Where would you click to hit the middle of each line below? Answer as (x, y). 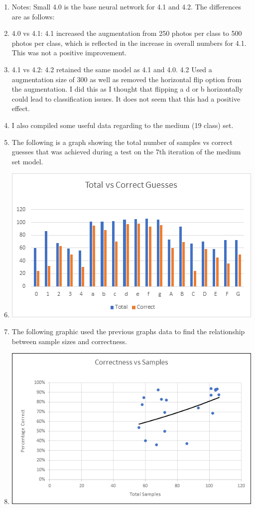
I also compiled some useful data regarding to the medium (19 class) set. (123, 125)
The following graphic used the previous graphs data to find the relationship (128, 331)
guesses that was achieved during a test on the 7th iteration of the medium (126, 152)
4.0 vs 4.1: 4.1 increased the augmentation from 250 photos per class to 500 (127, 33)
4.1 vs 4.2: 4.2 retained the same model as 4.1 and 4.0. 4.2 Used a (112, 69)
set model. (27, 161)
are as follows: (33, 16)
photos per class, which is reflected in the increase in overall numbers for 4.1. (129, 43)
